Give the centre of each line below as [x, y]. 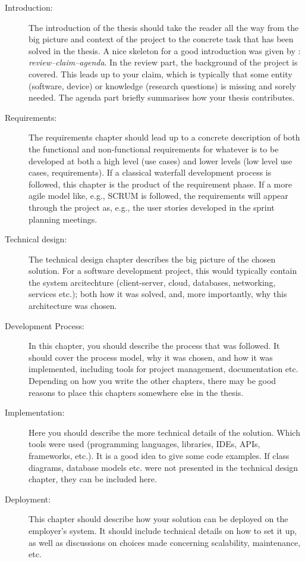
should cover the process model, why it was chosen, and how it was [151, 357]
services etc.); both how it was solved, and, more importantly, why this [158, 294]
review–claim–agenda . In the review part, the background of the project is [163, 62]
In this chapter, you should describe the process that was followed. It [154, 346]
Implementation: [35, 412]
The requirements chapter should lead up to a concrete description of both [164, 137]
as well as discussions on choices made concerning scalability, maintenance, [165, 542]
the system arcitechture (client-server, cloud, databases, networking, [152, 282]
